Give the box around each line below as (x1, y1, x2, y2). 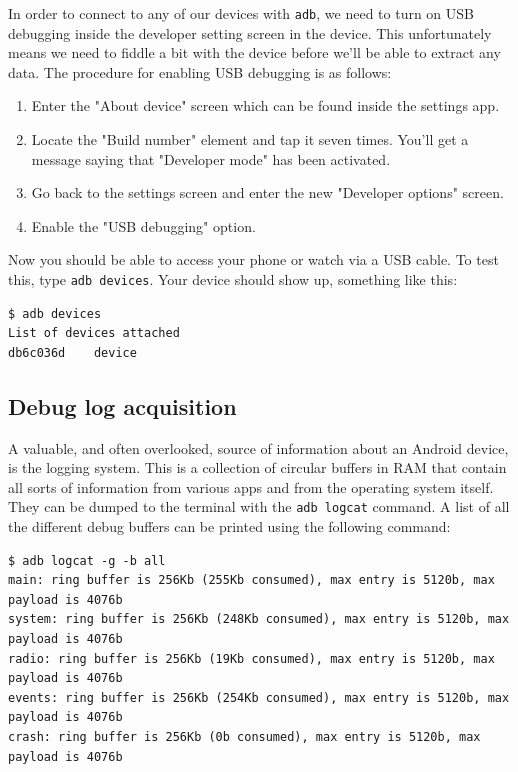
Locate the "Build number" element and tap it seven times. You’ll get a (31, 129, 469, 150)
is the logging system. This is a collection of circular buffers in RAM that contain (8, 457, 507, 478)
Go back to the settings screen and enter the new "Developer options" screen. (31, 182, 504, 203)
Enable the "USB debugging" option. (31, 215, 256, 236)
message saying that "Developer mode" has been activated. (31, 148, 391, 169)
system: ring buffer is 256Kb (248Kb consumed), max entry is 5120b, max (8, 612, 510, 627)
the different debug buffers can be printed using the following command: (8, 516, 451, 537)
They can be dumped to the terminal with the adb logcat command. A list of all (8, 496, 510, 517)
